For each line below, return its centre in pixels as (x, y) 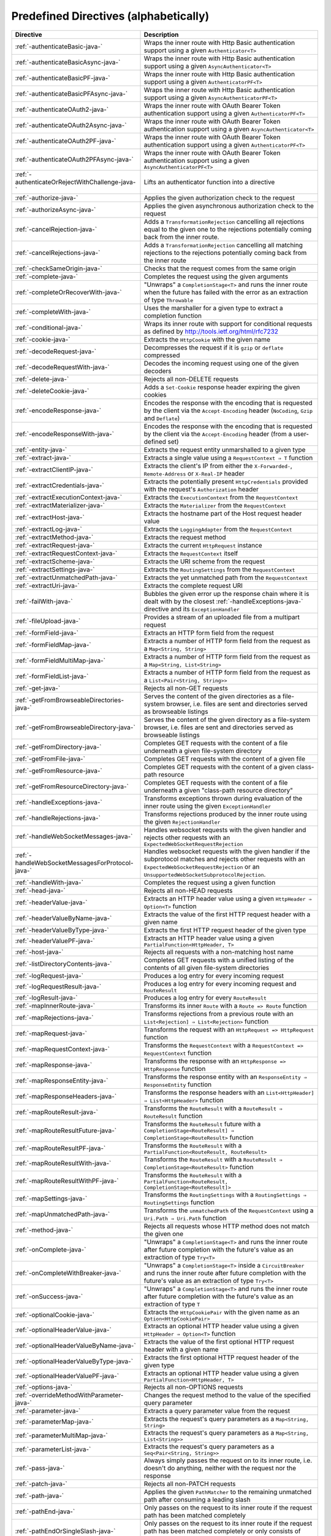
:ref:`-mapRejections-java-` (55, 1017)
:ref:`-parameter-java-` (48, 1411)
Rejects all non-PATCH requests (190, 1484)
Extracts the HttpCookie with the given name (207, 339)
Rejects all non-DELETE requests (191, 379)
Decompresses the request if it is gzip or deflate (214, 347)
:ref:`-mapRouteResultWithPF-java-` (67, 1181)
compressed (162, 355)
